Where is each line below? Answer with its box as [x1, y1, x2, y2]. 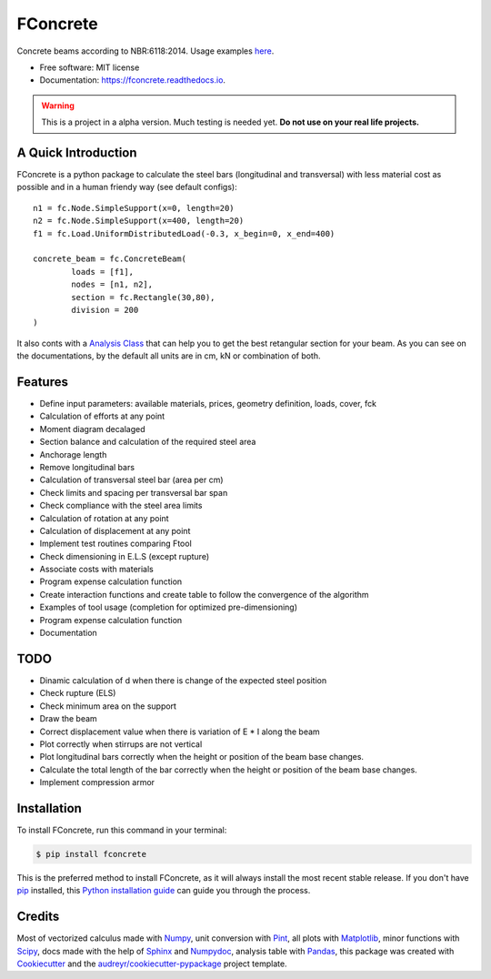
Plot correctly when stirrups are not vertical [39, 738, 203, 750]
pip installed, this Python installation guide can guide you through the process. [16, 885, 311, 896]
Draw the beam [39, 713, 97, 724]
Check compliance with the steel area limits [39, 500, 203, 511]
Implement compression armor [39, 777, 155, 788]
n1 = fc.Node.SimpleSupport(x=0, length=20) [33, 203, 235, 213]
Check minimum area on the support [39, 701, 177, 712]
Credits [16, 909, 60, 924]
